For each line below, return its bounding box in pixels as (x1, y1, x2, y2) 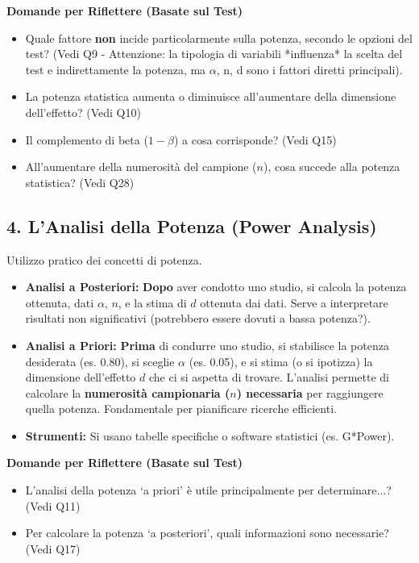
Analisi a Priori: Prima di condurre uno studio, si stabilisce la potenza (25, 336, 389, 353)
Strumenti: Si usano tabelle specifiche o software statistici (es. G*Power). (25, 427, 395, 444)
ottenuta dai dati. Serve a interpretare (200, 294, 388, 311)
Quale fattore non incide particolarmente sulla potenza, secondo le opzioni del (25, 29, 413, 46)
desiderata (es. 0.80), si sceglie (25, 352, 175, 369)
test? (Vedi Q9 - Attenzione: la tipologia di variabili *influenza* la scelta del (25, 45, 403, 62)
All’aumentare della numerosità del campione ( (25, 158, 257, 175)
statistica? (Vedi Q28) (25, 173, 135, 190)
